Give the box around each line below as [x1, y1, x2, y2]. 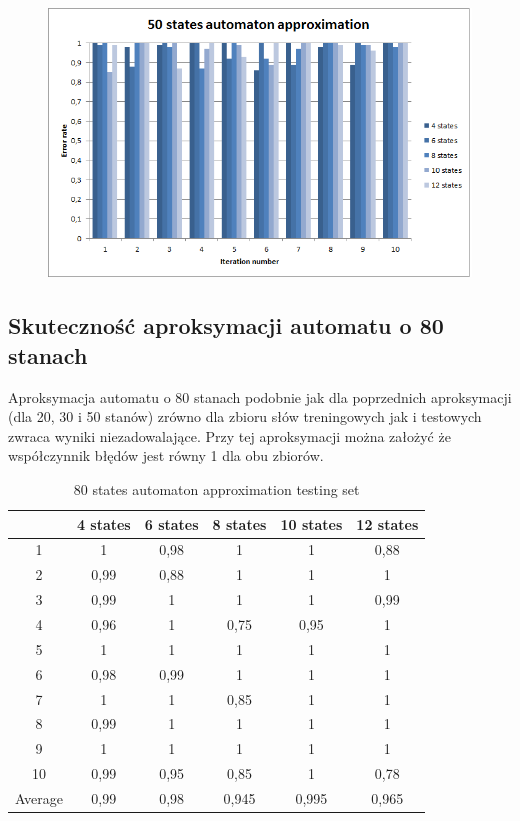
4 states [76, 513, 131, 534]
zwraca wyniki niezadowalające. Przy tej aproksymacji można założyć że [8, 425, 451, 446]
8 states [212, 513, 267, 534]
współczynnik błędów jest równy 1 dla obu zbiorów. [8, 445, 324, 466]
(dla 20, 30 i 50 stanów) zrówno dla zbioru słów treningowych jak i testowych [8, 406, 482, 427]
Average [15, 787, 63, 808]
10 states [280, 513, 343, 534]
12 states [356, 513, 419, 534]
